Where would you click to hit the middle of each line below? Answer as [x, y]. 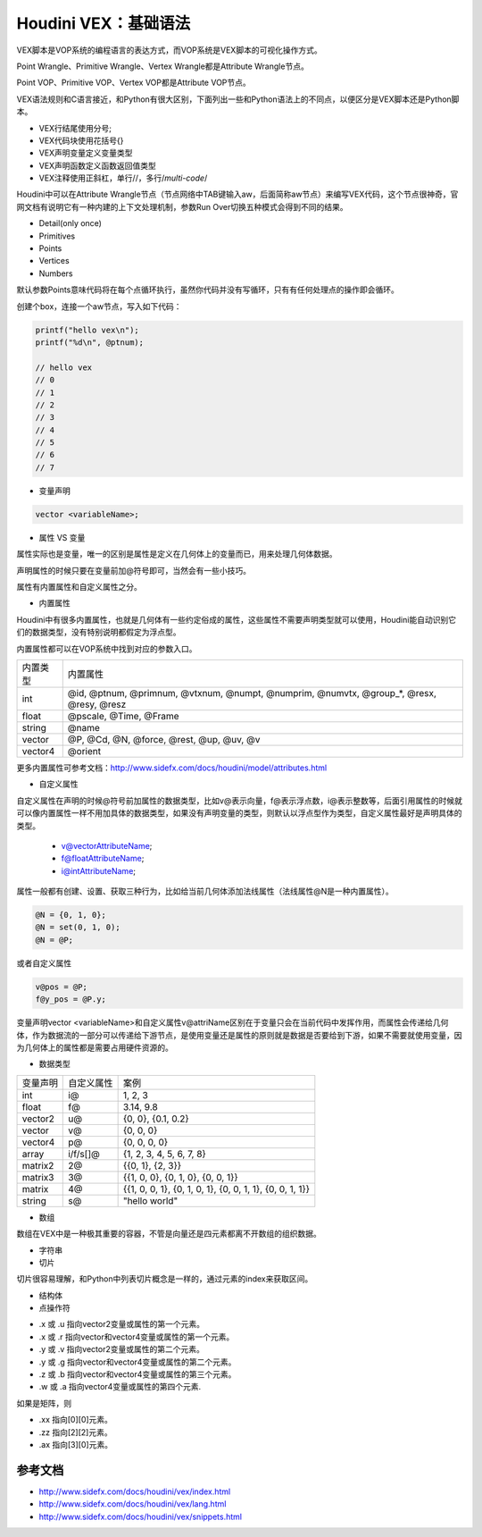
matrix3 [38, 1177]
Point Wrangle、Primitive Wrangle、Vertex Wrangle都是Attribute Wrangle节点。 [163, 66]
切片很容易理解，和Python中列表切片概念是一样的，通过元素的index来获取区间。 [165, 1279]
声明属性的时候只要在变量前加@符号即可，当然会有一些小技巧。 [134, 570]
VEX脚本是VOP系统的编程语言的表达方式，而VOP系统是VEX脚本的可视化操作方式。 [169, 50]
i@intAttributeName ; [99, 870]
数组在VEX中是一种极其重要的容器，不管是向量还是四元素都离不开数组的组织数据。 [169, 1234]
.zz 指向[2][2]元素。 [75, 1432]
